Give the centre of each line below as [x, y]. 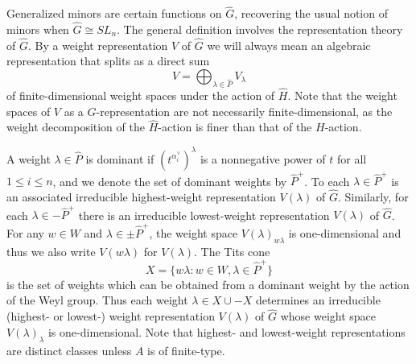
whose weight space [328, 316]
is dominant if [120, 158]
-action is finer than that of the [235, 127]
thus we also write [51, 251]
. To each [327, 181]
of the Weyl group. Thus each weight [97, 300]
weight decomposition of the [76, 127]
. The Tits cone [232, 251]
